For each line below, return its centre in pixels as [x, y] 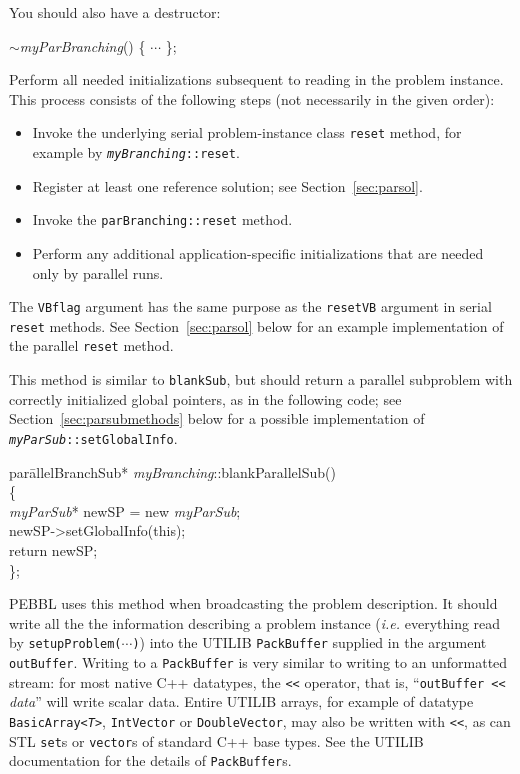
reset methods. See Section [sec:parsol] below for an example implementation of [256, 325]
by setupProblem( [65, 642]
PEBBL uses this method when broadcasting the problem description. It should [253, 603]
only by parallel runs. [98, 272]
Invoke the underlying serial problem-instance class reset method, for [247, 132]
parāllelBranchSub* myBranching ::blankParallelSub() [172, 471]
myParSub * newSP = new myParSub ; [125, 510]
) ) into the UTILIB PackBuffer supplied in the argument [309, 642]
